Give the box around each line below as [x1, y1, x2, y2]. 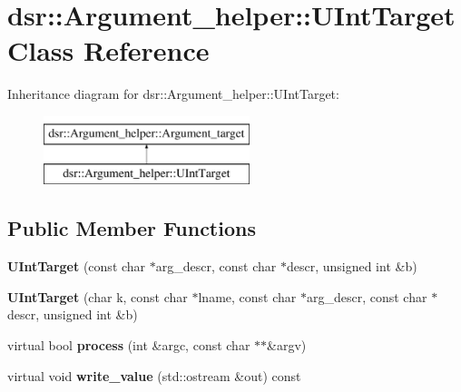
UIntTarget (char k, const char [7, 287, 188, 306]
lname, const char [198, 287, 297, 306]
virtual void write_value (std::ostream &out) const [7, 366, 301, 385]
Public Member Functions [7, 214, 256, 242]
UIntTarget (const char [7, 257, 146, 276]
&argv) [267, 336, 307, 355]
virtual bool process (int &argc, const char [7, 336, 250, 355]
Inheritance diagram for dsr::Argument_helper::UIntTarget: [7, 84, 339, 103]
